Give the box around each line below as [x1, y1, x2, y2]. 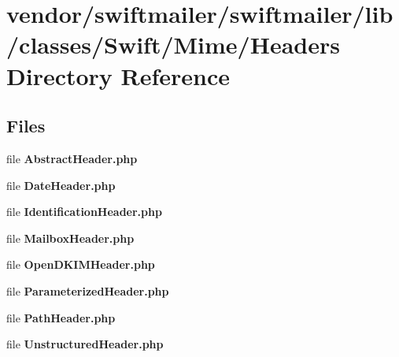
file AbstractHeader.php [6, 150, 138, 166]
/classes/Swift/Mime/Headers [6, 28, 340, 61]
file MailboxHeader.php [6, 229, 135, 246]
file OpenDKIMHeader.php [6, 256, 155, 273]
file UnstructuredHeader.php [6, 336, 164, 352]
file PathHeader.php [6, 309, 116, 325]
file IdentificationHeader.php [6, 203, 162, 220]
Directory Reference [6, 59, 231, 91]
